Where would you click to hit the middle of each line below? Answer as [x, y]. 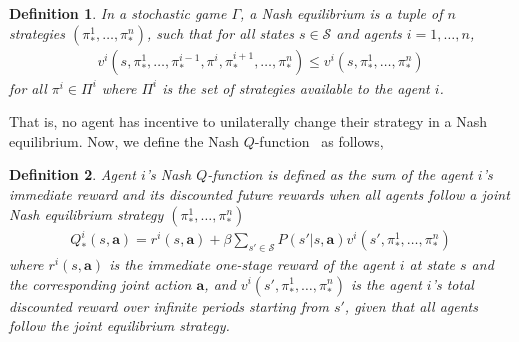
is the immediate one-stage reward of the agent [252, 263]
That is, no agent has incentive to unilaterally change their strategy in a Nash [248, 121]
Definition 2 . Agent [72, 174]
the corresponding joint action [100, 283]
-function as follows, [319, 140]
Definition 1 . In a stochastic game [118, 13]
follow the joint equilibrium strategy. [119, 325]
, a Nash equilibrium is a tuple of [341, 13]
